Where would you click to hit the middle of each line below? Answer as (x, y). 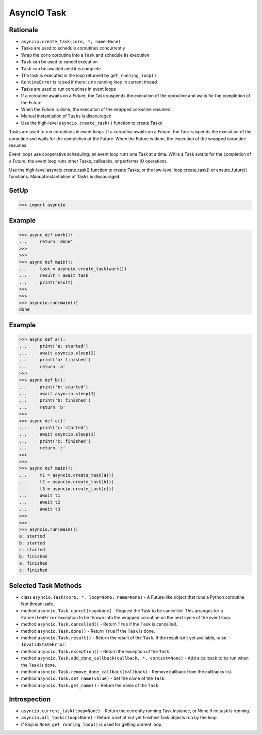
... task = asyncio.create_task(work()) (73, 269)
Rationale (24, 30)
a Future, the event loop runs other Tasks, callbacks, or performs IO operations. (89, 161)
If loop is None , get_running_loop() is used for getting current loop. (92, 724)
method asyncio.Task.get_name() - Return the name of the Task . (90, 685)
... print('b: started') (54, 387)
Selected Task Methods (45, 585)
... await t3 (40, 509)
